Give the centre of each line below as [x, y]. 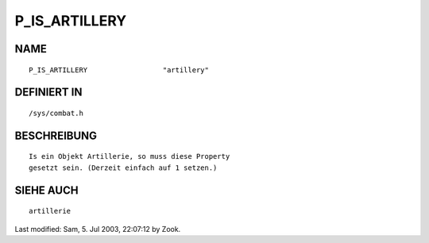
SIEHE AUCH [46, 190]
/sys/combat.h [56, 113]
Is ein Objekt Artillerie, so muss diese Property [129, 156]
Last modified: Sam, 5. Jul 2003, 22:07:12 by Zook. [98, 229]
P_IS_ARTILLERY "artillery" [119, 70]
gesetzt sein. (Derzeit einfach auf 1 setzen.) [123, 168]
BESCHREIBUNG [56, 135]
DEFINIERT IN [48, 93]
